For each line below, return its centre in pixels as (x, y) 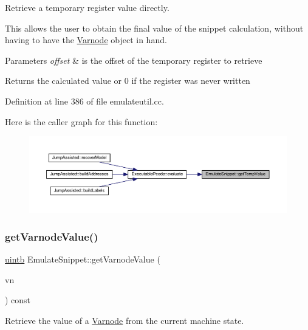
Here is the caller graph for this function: (81, 121)
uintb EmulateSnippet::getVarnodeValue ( (83, 259)
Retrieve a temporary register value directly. (87, 7)
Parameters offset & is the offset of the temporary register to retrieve (134, 60)
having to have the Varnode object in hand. (86, 40)
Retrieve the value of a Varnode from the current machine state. (125, 321)
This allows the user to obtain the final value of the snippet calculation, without (154, 28)
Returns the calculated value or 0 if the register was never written (128, 81)
